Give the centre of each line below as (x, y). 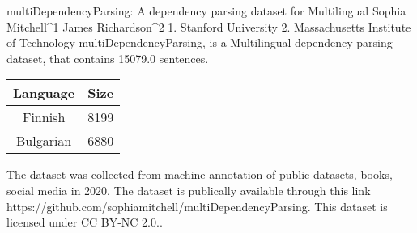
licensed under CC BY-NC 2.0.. (85, 222)
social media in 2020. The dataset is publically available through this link (189, 190)
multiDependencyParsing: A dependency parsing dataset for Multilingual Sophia (206, 11)
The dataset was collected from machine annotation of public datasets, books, (200, 174)
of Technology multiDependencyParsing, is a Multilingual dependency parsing (200, 42)
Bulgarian (44, 141)
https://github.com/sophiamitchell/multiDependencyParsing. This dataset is (197, 206)
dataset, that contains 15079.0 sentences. (108, 58)
